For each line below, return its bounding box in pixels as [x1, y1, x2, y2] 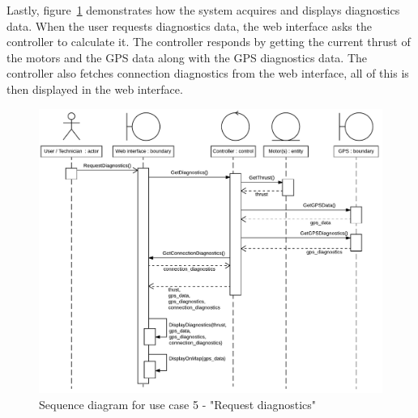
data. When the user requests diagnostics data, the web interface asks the [6, 17, 372, 34]
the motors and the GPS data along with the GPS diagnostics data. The [6, 49, 367, 65]
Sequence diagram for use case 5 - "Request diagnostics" [39, 395, 317, 412]
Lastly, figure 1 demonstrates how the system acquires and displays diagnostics [6, 2, 400, 18]
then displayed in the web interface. [6, 80, 183, 97]
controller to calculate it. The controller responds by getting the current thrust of [6, 33, 411, 50]
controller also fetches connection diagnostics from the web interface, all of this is [6, 65, 409, 82]
